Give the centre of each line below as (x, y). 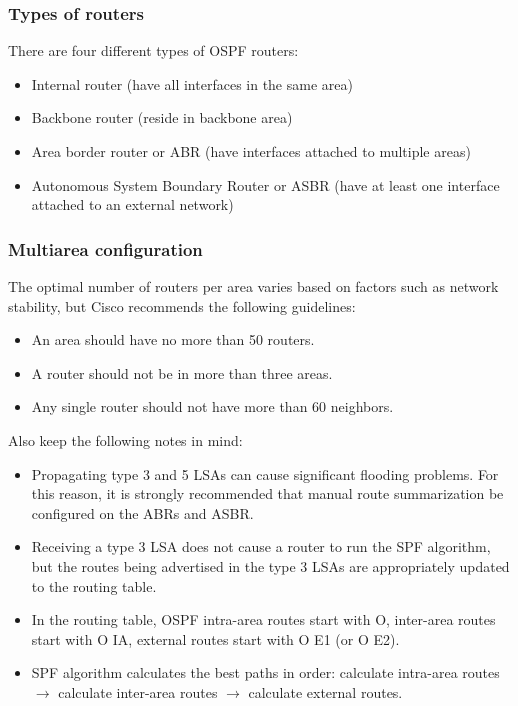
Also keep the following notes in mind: (125, 439)
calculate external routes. (325, 691)
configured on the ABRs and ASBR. (142, 512)
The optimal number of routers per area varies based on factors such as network (253, 286)
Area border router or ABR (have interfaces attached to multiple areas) (251, 151)
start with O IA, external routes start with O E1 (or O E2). (215, 638)
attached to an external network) (132, 204)
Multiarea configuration (105, 248)
